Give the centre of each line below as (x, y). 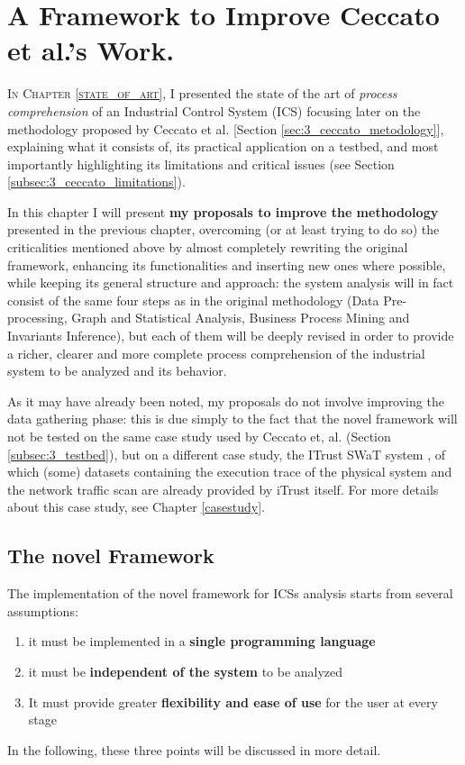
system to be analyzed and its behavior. (117, 371)
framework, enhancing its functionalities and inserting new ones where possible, (227, 264)
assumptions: (43, 610)
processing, (37, 318)
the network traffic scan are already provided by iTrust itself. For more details (223, 489)
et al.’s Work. (91, 50)
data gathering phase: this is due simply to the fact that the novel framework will (232, 419)
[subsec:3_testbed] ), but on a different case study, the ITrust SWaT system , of (227, 454)
